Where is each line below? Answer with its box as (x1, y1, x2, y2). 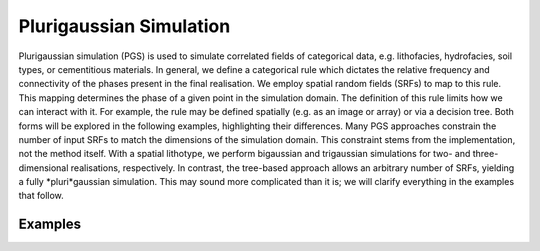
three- (472, 148, 499, 160)
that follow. (18, 190, 64, 202)
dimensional (18, 161, 69, 174)
